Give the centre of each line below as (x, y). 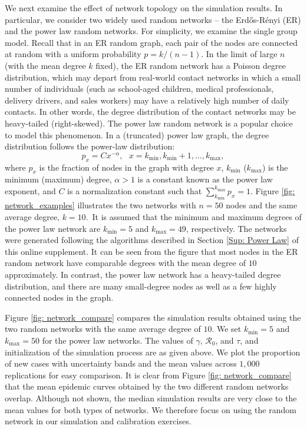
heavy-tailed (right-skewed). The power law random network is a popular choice (149, 123)
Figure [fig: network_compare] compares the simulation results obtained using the (153, 317)
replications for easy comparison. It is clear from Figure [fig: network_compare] (148, 375)
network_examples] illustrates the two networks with (100, 205)
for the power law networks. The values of (118, 340)
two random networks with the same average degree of (103, 329)
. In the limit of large (239, 54)
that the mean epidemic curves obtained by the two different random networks (147, 386)
